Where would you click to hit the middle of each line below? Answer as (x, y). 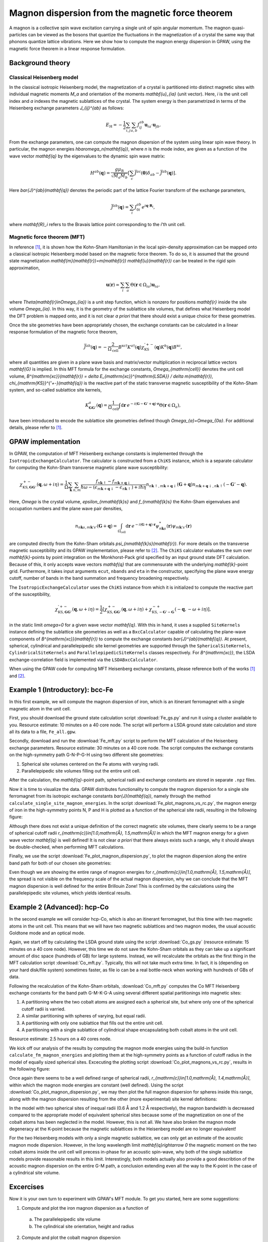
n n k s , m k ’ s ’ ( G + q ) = (96, 527)
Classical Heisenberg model (44, 77)
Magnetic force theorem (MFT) (47, 237)
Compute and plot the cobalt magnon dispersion (71, 1238)
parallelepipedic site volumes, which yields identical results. (70, 893)
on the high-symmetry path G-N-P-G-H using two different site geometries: (86, 755)
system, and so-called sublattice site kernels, (55, 390)
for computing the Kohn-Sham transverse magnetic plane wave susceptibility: (89, 467)
